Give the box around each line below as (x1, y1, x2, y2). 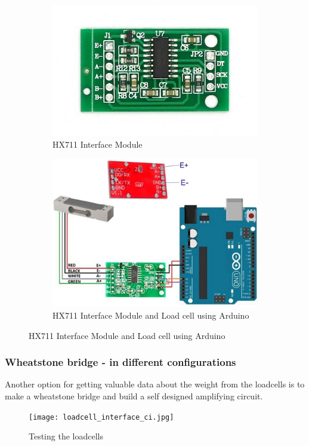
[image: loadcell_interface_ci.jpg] (29, 413, 174, 421)
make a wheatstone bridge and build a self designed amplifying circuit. (5, 389, 263, 402)
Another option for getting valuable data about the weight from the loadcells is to (5, 378, 305, 390)
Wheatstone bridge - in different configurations (5, 355, 236, 369)
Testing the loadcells (29, 430, 103, 442)
